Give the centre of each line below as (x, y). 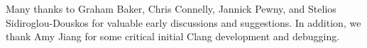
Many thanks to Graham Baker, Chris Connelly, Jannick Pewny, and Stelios (171, 8)
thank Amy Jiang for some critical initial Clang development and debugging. (173, 36)
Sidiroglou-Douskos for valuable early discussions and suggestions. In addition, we (183, 22)
